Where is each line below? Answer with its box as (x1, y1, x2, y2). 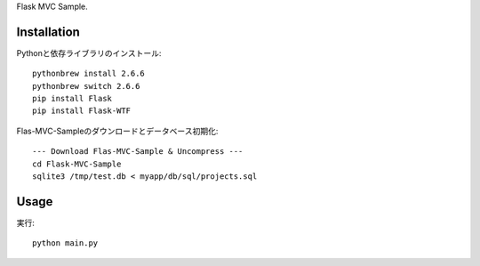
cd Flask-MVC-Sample (32, 158, 122, 169)
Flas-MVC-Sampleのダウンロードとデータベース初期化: (16, 125, 219, 136)
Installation (16, 24, 80, 39)
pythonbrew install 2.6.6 (32, 69, 146, 79)
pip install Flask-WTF (32, 106, 132, 116)
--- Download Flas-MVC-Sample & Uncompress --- (32, 147, 244, 157)
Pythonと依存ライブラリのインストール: (16, 47, 162, 58)
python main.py (32, 238, 99, 248)
